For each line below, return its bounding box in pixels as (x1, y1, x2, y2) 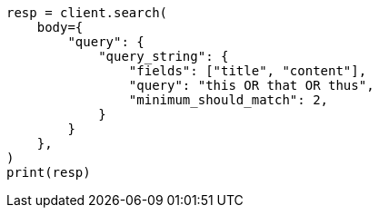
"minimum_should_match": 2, (128, 93, 329, 107)
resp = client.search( (6, 5, 168, 20)
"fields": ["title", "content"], (128, 64, 367, 78)
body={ (36, 20, 84, 34)
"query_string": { (98, 49, 229, 64)
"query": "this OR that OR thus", (128, 78, 374, 93)
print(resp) (6, 165, 91, 180)
